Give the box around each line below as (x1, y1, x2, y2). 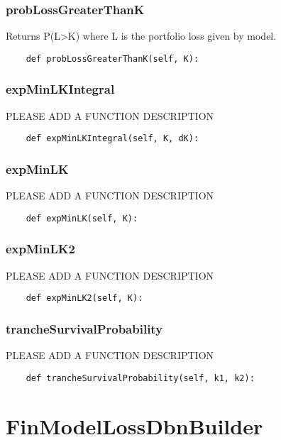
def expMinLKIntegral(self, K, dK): (26, 133, 199, 144)
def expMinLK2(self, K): (26, 293, 143, 304)
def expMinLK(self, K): (26, 213, 138, 224)
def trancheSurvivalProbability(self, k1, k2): (26, 373, 255, 383)
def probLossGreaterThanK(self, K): (26, 53, 199, 64)
